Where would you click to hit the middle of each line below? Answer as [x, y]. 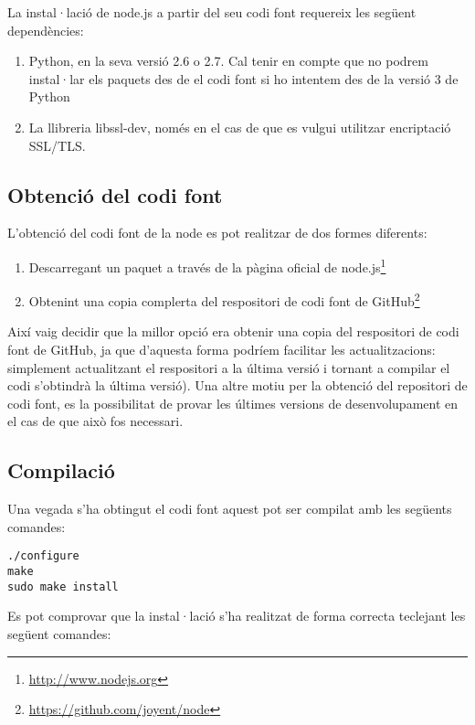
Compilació [61, 470]
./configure [43, 556]
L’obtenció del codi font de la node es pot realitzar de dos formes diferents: [217, 233]
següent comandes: [59, 633]
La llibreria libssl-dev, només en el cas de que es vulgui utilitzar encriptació [240, 127]
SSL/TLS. [57, 145]
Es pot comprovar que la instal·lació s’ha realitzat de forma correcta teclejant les [237, 616]
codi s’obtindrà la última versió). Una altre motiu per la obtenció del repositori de [237, 385]
